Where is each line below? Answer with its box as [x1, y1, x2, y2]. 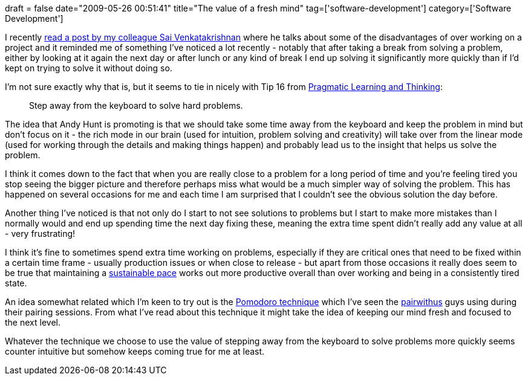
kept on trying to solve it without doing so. [5, 63, 172, 73]
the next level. [5, 317, 60, 327]
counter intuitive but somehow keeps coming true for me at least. [5, 346, 265, 356]
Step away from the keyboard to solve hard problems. [29, 100, 243, 111]
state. [5, 278, 27, 288]
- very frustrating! [5, 228, 76, 239]
